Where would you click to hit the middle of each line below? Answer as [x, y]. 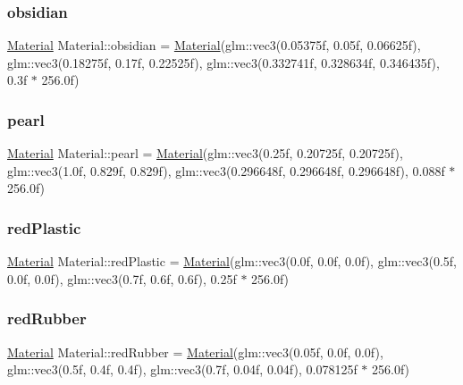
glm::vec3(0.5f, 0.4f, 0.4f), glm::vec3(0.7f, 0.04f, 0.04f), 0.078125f [182, 369]
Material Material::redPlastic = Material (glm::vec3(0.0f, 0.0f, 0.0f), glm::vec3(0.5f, [232, 261]
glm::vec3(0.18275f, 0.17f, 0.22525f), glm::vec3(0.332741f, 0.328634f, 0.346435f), [223, 62]
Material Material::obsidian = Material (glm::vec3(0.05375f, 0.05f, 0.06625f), [214, 45]
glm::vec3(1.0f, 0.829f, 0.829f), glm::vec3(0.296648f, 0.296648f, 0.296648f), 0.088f [226, 170]
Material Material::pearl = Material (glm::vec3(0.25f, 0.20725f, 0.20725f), [205, 153]
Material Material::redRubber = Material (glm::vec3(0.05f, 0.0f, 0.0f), [195, 352]
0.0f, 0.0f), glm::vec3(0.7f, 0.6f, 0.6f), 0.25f [122, 278]
